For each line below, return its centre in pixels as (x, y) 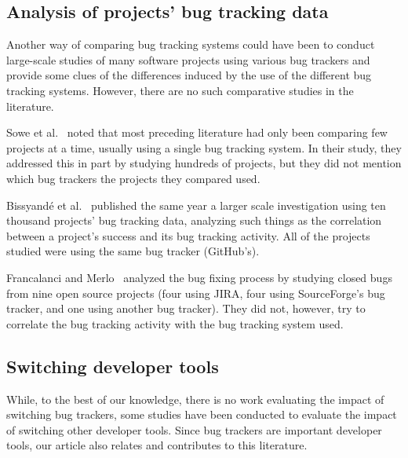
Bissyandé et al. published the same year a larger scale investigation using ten (196, 205)
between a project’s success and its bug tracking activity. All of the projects (188, 235)
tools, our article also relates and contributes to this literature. (157, 445)
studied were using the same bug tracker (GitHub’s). (133, 251)
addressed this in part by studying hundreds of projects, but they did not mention (204, 163)
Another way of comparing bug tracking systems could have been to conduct (191, 44)
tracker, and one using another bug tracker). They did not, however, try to (186, 308)
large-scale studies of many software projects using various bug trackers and (188, 59)
